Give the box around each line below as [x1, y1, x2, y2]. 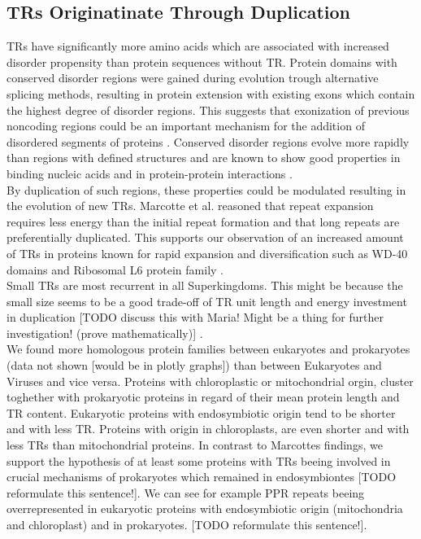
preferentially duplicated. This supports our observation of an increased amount [7, 229, 404, 246]
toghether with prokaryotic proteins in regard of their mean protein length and [7, 388, 400, 405]
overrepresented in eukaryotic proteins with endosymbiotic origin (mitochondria [7, 500, 403, 517]
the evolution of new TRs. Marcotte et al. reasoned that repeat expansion [7, 197, 374, 214]
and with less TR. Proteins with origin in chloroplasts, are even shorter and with [7, 420, 410, 437]
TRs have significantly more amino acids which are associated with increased [7, 37, 389, 55]
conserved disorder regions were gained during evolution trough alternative [7, 69, 379, 86]
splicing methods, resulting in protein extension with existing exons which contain [7, 85, 415, 102]
